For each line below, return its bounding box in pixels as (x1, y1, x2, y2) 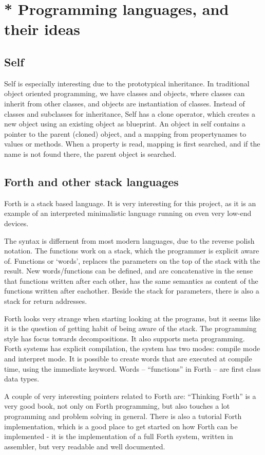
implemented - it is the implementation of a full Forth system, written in (4, 431, 233, 442)
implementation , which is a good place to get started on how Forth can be (4, 421, 238, 431)
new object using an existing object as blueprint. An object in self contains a (4, 118, 245, 129)
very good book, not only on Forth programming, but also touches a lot (4, 401, 230, 411)
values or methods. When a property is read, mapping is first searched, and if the (4, 138, 260, 149)
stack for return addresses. (4, 296, 87, 306)
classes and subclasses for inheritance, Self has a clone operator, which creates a (4, 108, 255, 119)
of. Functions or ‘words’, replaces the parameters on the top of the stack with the (4, 255, 260, 266)
